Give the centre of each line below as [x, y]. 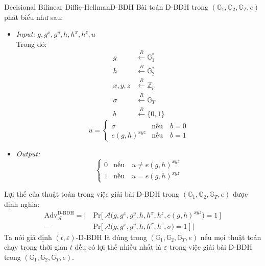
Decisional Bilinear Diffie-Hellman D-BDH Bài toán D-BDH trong [106, 7]
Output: [28, 154]
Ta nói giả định [28, 237]
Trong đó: [31, 44]
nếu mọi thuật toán [231, 237]
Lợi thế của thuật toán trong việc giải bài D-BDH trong [92, 194]
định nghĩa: [22, 204]
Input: [26, 34]
